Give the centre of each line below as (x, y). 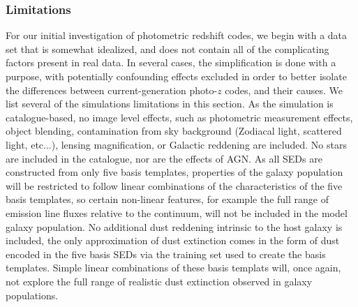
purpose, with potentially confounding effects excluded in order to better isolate (176, 76)
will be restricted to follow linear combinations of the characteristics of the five (174, 185)
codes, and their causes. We (284, 90)
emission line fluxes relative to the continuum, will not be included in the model (177, 212)
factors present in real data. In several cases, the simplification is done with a (171, 62)
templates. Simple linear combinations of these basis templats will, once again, (173, 268)
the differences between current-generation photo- (112, 90)
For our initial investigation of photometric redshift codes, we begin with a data (177, 35)
